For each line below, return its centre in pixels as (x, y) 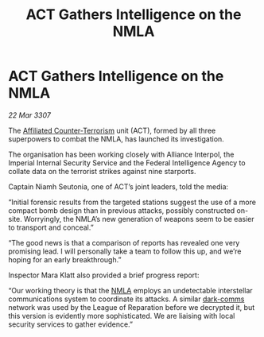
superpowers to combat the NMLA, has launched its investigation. (116, 139)
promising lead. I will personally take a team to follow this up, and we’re (125, 251)
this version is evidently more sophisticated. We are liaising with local (122, 316)
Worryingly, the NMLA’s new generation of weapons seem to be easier (139, 219)
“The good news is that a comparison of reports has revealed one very (124, 242)
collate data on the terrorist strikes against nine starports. (102, 171)
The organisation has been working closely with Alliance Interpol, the (121, 154)
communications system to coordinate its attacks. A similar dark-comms (126, 299)
